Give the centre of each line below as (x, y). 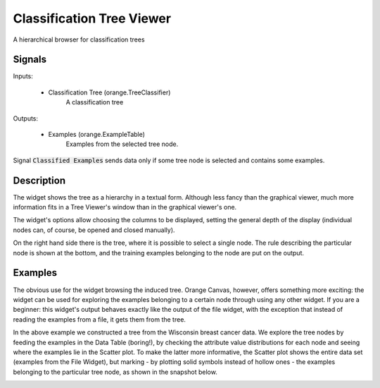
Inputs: (23, 76)
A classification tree (95, 102)
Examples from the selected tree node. (122, 144)
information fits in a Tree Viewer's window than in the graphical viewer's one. (125, 207)
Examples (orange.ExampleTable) (97, 135)
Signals (30, 60)
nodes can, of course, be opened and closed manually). (94, 230)
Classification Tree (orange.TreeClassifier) (109, 92)
